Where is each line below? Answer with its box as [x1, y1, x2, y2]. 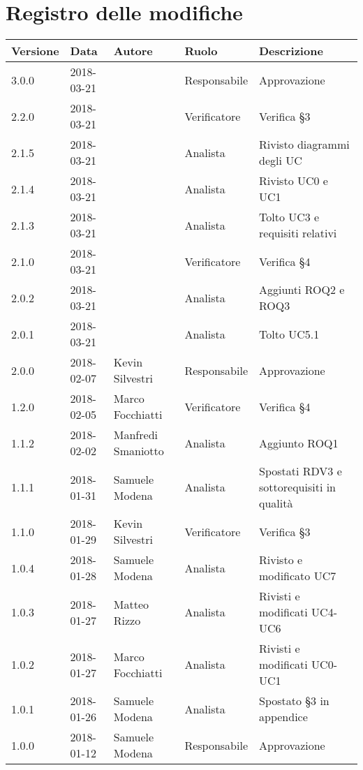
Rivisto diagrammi [259, 136, 350, 153]
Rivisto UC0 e [259, 172, 328, 189]
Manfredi [113, 427, 158, 443]
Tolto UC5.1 [259, 325, 320, 342]
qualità [259, 495, 293, 512]
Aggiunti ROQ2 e [259, 281, 345, 298]
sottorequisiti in [259, 479, 336, 496]
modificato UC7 [259, 568, 336, 584]
